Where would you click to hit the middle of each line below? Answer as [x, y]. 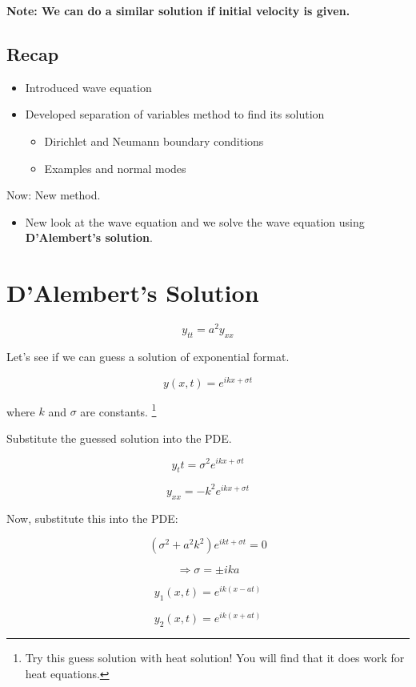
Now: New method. [54, 195]
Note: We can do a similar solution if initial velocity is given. [178, 10]
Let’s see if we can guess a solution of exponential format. [148, 356]
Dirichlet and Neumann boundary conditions [154, 141]
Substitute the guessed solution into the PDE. [119, 438]
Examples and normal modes [115, 168]
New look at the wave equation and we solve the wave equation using [195, 221]
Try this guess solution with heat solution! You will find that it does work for [215, 657]
